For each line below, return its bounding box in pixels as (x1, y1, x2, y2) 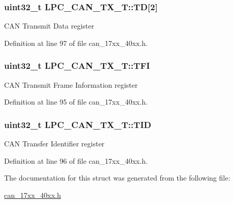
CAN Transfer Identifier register (4, 138, 105, 149)
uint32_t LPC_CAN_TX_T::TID (4, 118, 151, 131)
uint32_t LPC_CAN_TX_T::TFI (4, 59, 150, 72)
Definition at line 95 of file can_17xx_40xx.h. (4, 96, 148, 107)
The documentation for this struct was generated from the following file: (4, 172, 230, 183)
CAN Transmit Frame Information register (4, 79, 138, 90)
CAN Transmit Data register (4, 20, 95, 31)
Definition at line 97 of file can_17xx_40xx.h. (4, 37, 148, 48)
